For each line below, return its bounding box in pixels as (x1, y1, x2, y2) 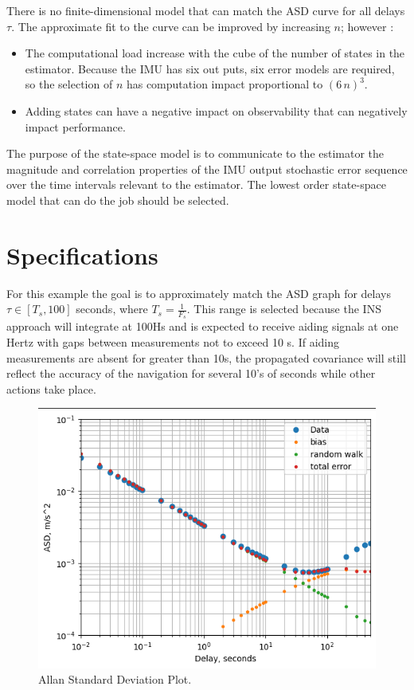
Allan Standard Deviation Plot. (38, 671, 192, 688)
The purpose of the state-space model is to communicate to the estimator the (6, 145, 385, 162)
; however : (340, 18, 394, 34)
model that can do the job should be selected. (6, 191, 229, 208)
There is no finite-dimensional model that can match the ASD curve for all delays (6, 2, 405, 18)
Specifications (6, 238, 158, 271)
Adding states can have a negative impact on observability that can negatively (25, 102, 408, 119)
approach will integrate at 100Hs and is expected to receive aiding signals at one (6, 318, 399, 335)
